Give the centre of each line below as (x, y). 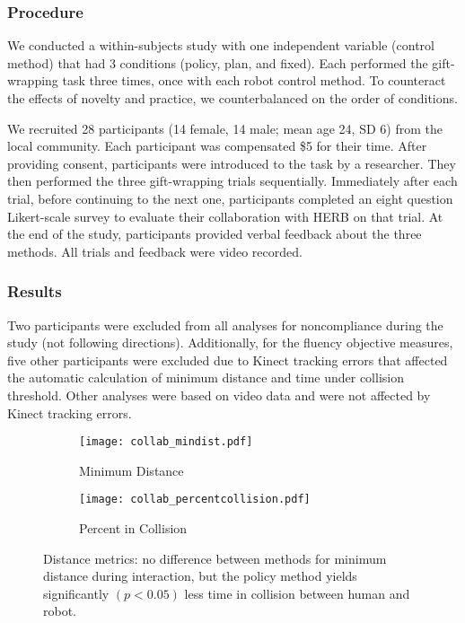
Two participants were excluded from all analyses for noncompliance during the (225, 325)
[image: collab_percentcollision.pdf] (195, 500)
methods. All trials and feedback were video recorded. (155, 251)
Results (35, 291)
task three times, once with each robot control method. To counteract (254, 80)
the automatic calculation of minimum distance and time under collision (206, 377)
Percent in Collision (133, 528)
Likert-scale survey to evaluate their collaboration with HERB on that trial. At (225, 216)
